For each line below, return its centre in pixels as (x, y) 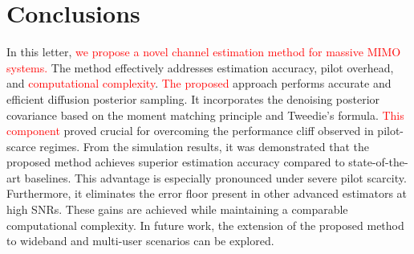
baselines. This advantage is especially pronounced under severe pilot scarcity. (215, 177)
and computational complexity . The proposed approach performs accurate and (199, 83)
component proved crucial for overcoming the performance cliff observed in (190, 131)
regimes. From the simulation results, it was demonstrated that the (204, 146)
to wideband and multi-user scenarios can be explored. (140, 241)
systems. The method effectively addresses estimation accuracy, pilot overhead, (200, 67)
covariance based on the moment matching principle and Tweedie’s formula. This (205, 115)
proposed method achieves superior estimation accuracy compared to (176, 162)
